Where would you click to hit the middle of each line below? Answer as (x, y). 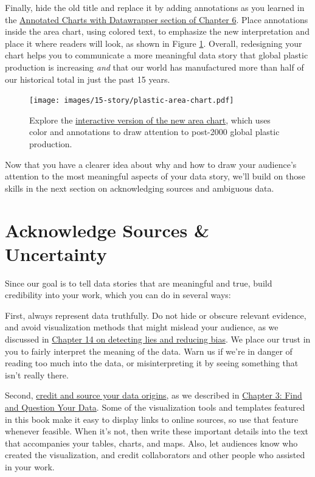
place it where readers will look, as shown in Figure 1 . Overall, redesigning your (154, 43)
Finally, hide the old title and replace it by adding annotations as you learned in (155, 7)
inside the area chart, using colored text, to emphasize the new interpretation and (157, 31)
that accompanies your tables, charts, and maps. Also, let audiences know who (151, 443)
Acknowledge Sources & (107, 230)
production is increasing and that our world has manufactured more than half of (154, 67)
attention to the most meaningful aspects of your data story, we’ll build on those (155, 176)
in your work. (30, 467)
